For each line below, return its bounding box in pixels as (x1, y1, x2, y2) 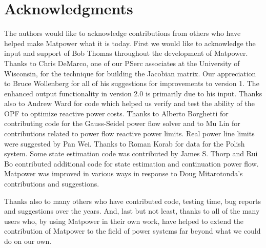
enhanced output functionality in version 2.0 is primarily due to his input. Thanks (4, 88, 262, 98)
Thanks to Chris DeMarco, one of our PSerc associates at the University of (4, 57, 240, 68)
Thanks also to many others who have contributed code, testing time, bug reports (4, 195, 261, 206)
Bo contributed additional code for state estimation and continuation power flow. (4, 158, 259, 169)
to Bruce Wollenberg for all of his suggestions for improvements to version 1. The (4, 78, 259, 89)
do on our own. (4, 236, 52, 246)
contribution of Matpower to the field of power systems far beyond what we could (4, 225, 261, 236)
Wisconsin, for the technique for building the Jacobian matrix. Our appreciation (4, 68, 256, 78)
